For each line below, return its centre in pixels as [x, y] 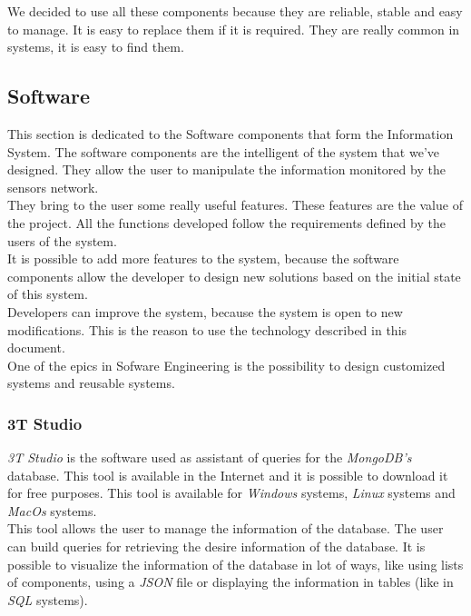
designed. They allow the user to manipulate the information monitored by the [226, 169]
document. [36, 348]
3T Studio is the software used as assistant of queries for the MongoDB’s [210, 457]
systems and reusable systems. [91, 383]
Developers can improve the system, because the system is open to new [205, 311]
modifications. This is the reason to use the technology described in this [207, 329]
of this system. [48, 294]
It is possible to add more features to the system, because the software [203, 258]
